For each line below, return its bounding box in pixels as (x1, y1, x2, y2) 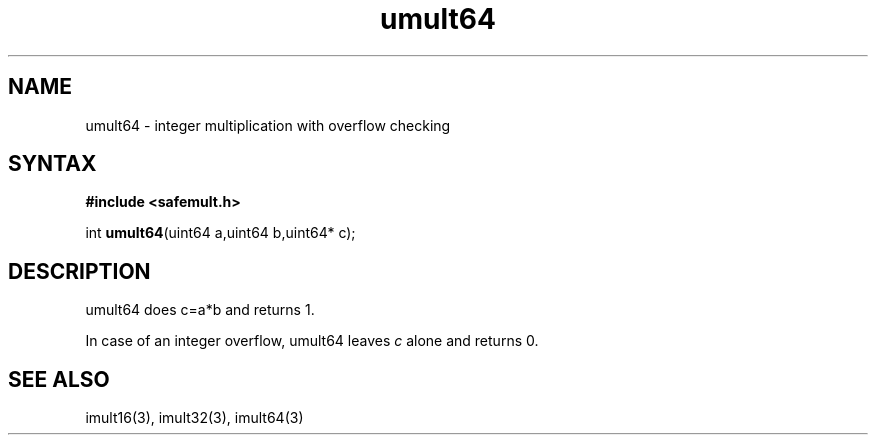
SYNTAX (8, 151, 97, 177)
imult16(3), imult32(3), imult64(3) (85, 409, 304, 427)
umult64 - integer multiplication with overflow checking (85, 116, 451, 134)
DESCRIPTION (8, 258, 151, 284)
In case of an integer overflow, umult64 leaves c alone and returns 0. (85, 332, 539, 350)
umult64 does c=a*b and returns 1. (85, 301, 315, 319)
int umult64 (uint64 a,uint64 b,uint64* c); (85, 224, 356, 242)
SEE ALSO (8, 366, 110, 392)
